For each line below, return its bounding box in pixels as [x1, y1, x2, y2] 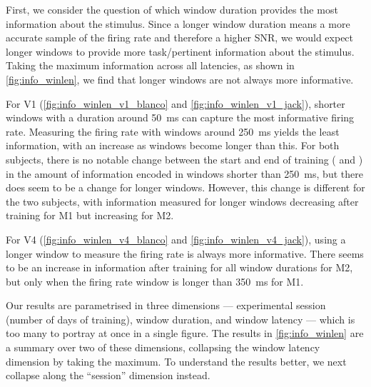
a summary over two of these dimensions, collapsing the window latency [6, 340, 320, 355]
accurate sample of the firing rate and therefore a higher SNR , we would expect [6, 30, 354, 45]
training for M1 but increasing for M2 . [6, 208, 174, 223]
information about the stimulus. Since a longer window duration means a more [6, 16, 350, 31]
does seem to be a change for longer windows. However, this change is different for [6, 180, 365, 195]
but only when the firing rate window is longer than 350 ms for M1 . [6, 273, 304, 288]
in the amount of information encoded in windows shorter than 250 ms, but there [6, 166, 363, 181]
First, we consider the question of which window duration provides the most [6, 2, 338, 16]
